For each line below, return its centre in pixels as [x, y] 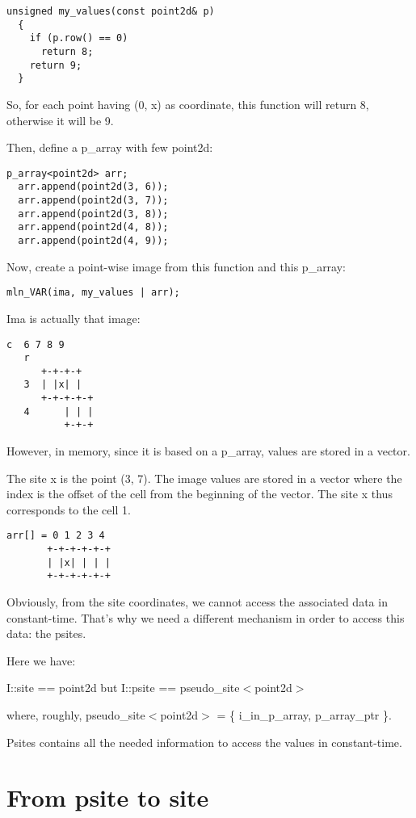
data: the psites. [46, 633]
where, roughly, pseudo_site [76, 715]
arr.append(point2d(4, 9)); [93, 241]
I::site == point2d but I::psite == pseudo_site [123, 688]
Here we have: [41, 660]
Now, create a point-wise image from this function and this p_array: [176, 266]
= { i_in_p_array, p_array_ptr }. [304, 715]
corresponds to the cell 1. [69, 509]
